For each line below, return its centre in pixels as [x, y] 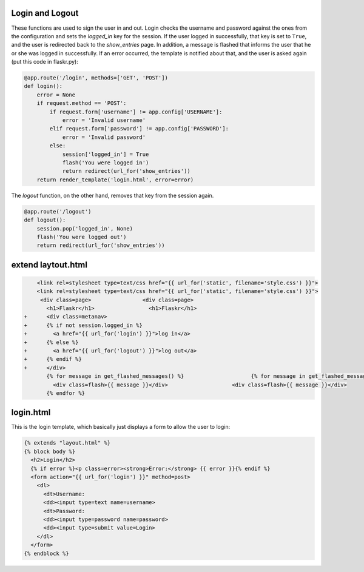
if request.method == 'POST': [82, 103]
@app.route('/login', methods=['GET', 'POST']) [96, 78]
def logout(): [45, 220]
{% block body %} [50, 451]
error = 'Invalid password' [104, 137]
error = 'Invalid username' [104, 120]
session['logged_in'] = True [106, 154]
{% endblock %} [46, 553]
